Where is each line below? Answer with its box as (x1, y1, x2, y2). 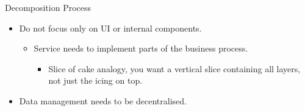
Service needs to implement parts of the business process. (34, 42, 248, 55)
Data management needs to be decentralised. (19, 94, 187, 107)
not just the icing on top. (48, 74, 143, 87)
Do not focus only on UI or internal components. (19, 21, 202, 34)
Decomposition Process (5, 1, 91, 13)
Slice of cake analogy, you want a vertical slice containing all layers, (48, 62, 301, 75)
